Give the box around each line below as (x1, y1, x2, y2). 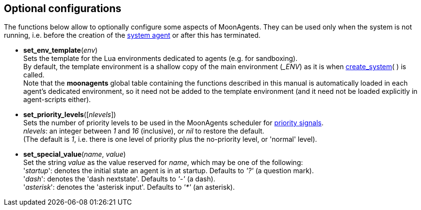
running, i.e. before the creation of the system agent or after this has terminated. (4, 31, 261, 40)
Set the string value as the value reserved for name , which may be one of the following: (23, 158, 303, 167)
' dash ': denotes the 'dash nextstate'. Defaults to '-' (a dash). (23, 175, 215, 183)
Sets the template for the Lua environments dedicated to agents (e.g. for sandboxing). (23, 54, 298, 63)
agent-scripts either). (23, 95, 91, 104)
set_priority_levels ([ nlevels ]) (23, 110, 116, 119)
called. (23, 71, 45, 79)
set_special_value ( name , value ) (23, 150, 126, 159)
